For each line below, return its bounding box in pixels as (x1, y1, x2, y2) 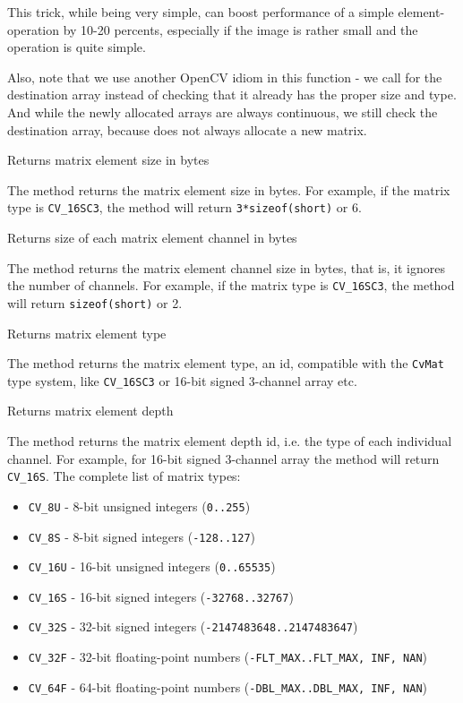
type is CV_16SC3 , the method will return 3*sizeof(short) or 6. (7, 198, 362, 217)
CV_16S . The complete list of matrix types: (7, 467, 241, 485)
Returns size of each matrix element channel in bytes (7, 228, 297, 246)
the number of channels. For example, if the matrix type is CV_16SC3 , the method (7, 276, 455, 295)
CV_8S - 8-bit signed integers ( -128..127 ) (28, 527, 256, 545)
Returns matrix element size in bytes (7, 150, 210, 169)
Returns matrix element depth (7, 401, 174, 420)
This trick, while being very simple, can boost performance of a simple (7, 3, 394, 21)
